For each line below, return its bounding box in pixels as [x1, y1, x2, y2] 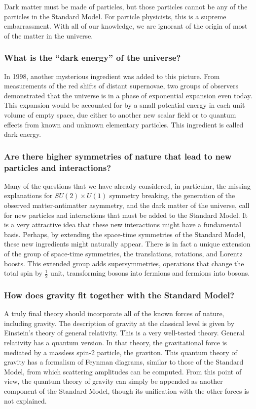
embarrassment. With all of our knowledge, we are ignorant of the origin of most [4, 21, 248, 31]
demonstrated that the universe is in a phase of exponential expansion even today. [4, 90, 253, 100]
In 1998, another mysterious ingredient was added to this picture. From [4, 71, 220, 81]
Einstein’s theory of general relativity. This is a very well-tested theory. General [4, 327, 245, 338]
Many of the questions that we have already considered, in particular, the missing [4, 180, 251, 191]
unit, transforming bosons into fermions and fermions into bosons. [50, 268, 250, 278]
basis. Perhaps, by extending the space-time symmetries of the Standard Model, [4, 229, 246, 239]
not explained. [4, 395, 47, 406]
